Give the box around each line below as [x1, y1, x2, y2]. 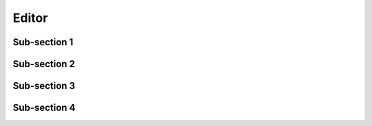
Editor [12, 10, 48, 25]
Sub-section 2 [12, 58, 76, 70]
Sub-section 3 [12, 80, 76, 92]
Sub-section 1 [12, 36, 74, 48]
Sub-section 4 [12, 102, 76, 114]
